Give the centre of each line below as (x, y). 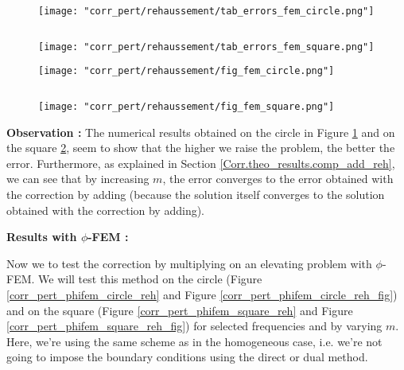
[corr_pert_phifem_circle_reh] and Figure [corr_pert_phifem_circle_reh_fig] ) (202, 294)
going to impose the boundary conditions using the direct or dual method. (187, 357)
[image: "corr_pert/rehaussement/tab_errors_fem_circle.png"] (206, 11)
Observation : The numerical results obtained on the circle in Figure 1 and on (201, 132)
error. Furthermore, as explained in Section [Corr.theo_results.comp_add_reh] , (201, 163)
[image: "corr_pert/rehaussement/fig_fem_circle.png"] (186, 71)
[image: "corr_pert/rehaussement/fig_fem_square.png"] (186, 106)
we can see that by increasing (78, 179)
